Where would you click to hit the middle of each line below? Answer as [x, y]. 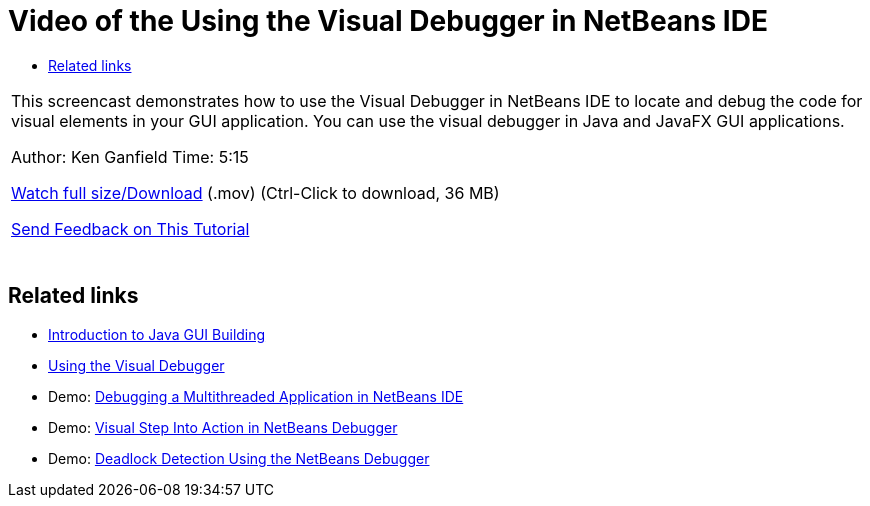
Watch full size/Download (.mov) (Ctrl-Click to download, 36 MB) [255, 192]
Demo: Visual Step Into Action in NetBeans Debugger [223, 427]
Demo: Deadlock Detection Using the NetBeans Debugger [239, 458]
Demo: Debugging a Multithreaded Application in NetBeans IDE [256, 396]
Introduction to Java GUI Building [157, 334]
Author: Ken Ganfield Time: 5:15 [130, 156]
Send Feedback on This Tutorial [130, 228]
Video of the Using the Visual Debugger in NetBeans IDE [388, 21]
